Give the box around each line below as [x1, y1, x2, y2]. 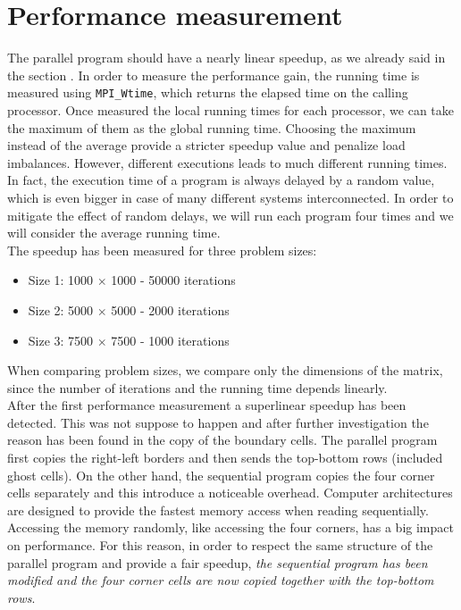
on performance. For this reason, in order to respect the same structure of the [7, 536, 433, 555]
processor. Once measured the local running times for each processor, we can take [7, 100, 455, 119]
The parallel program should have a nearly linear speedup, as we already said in [7, 48, 446, 67]
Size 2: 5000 [28, 300, 94, 319]
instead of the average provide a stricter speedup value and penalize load [7, 136, 406, 155]
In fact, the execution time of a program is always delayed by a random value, [7, 171, 435, 189]
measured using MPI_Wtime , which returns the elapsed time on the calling [7, 83, 408, 102]
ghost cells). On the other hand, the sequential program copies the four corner [7, 465, 435, 484]
